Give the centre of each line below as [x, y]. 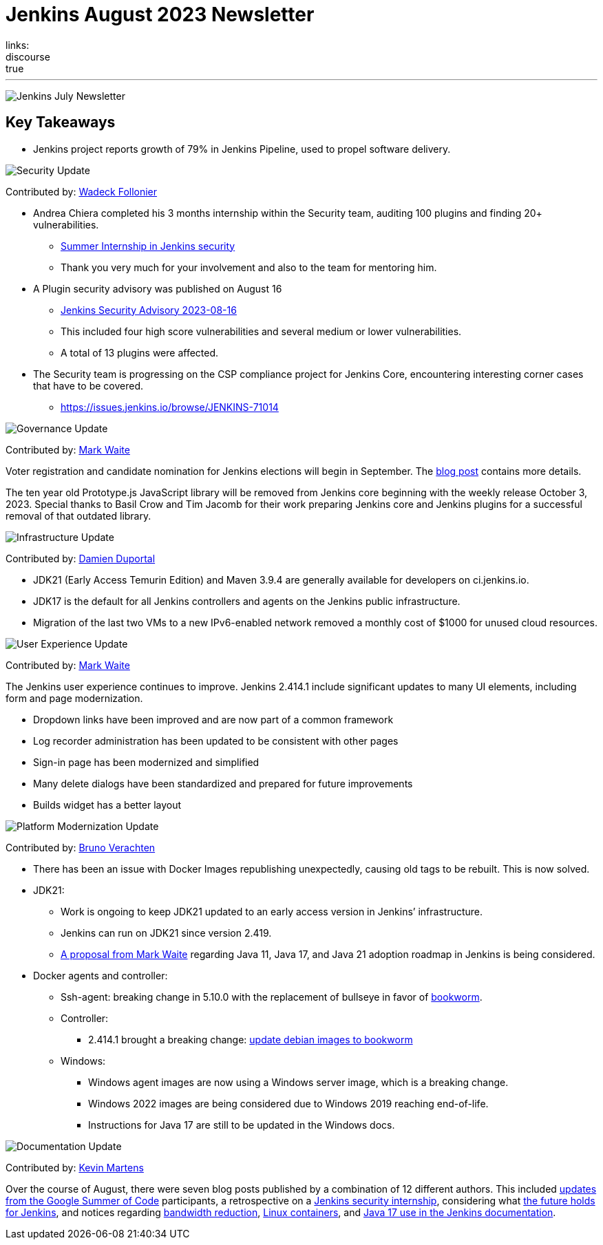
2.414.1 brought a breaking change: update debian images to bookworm [251, 1039]
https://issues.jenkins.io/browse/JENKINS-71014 [170, 407]
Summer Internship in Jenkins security [148, 246]
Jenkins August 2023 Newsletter [160, 14]
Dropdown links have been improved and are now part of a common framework [213, 719]
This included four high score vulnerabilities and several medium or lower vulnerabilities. [261, 331]
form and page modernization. [74, 698]
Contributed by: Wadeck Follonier [82, 191]
